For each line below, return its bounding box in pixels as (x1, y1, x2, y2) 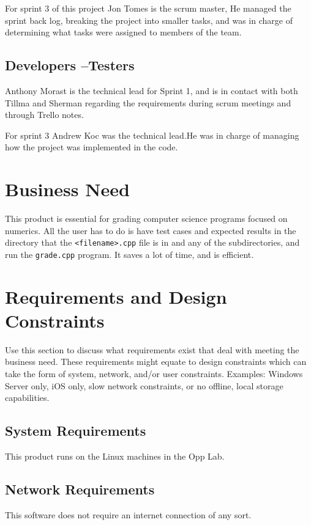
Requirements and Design (5, 284, 227, 309)
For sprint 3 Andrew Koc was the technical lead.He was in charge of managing (5, 128, 299, 141)
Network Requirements (5, 480, 155, 499)
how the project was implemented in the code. (5, 141, 178, 153)
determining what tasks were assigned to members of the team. (5, 26, 242, 39)
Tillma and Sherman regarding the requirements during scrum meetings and (5, 96, 291, 109)
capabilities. (5, 391, 50, 404)
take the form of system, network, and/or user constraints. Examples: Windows (5, 367, 303, 380)
